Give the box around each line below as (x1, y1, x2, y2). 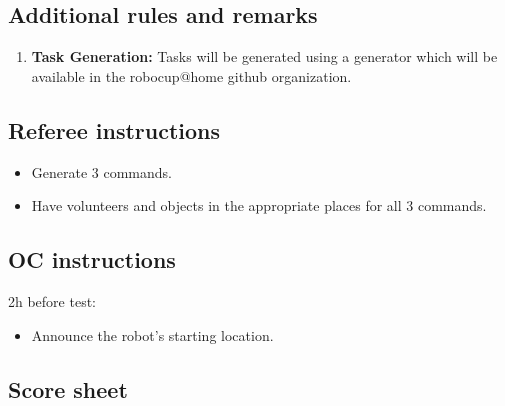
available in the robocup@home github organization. (31, 65, 352, 86)
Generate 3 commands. (31, 161, 172, 182)
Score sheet (8, 373, 128, 404)
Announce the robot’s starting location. (31, 324, 274, 345)
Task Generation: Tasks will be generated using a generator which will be (31, 46, 498, 67)
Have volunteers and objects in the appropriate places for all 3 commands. (31, 195, 487, 216)
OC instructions (8, 244, 176, 275)
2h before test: (8, 290, 97, 311)
